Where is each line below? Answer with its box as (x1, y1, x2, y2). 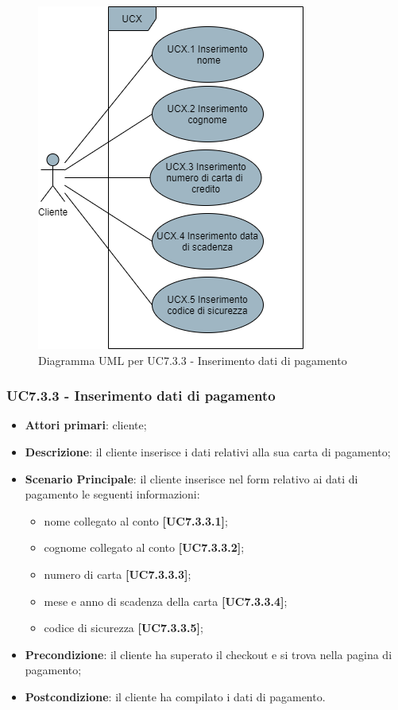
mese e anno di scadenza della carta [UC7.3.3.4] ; (44, 592, 288, 609)
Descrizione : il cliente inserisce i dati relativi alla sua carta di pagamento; (25, 444, 391, 460)
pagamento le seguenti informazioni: (25, 486, 200, 502)
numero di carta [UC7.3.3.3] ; (44, 565, 191, 582)
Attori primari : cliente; (25, 417, 147, 433)
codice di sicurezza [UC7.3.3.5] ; (44, 619, 203, 636)
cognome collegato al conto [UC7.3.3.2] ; (44, 539, 245, 556)
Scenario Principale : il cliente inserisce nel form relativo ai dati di (25, 470, 358, 487)
